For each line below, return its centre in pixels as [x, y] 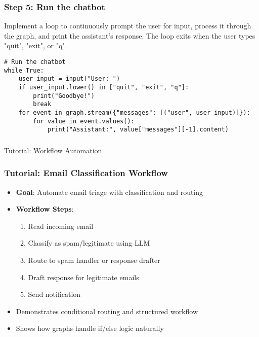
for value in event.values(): [84, 121]
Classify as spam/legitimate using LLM [89, 243]
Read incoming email [61, 226]
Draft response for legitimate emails [83, 277]
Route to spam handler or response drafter [94, 260]
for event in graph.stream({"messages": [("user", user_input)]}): [134, 112]
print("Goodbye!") [64, 96]
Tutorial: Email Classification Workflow [86, 173]
